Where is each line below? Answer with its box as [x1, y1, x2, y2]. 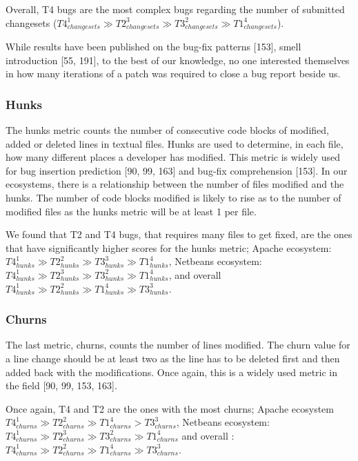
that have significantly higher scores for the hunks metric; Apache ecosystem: [6, 240, 332, 255]
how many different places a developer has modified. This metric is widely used [6, 150, 341, 164]
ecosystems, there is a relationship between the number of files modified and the [6, 177, 344, 191]
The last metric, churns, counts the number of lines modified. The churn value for [6, 337, 350, 352]
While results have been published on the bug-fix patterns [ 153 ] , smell [6, 39, 301, 54]
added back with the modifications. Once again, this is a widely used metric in [6, 364, 338, 379]
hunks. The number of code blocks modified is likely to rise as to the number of [6, 190, 341, 205]
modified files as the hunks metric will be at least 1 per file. [6, 204, 257, 218]
